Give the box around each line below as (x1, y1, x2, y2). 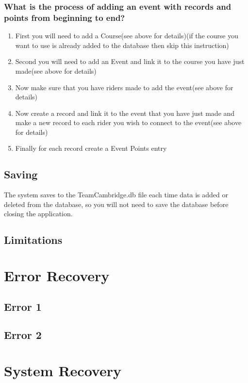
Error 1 (4, 299, 42, 314)
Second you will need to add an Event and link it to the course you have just (15, 56, 245, 66)
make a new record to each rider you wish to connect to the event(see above (15, 117, 242, 128)
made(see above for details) (15, 65, 97, 76)
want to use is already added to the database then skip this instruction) (15, 40, 229, 50)
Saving (4, 167, 38, 182)
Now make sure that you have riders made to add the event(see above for (15, 82, 233, 92)
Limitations (4, 232, 63, 247)
